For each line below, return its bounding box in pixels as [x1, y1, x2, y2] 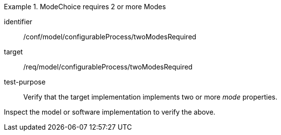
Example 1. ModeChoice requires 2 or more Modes [4, 2, 166, 11]
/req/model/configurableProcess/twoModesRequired [23, 63, 193, 71]
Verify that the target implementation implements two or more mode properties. [23, 93, 278, 101]
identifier [4, 17, 33, 26]
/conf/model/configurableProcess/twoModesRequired [23, 33, 196, 41]
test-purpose [4, 78, 46, 86]
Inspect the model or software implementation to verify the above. [4, 108, 215, 116]
